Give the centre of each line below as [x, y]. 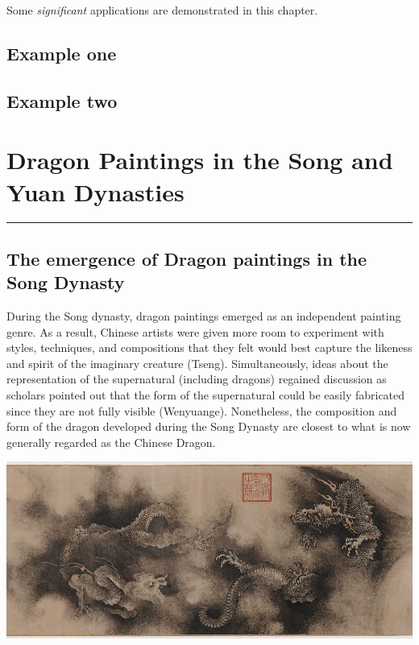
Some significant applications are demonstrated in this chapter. [162, 10]
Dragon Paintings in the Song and [200, 160]
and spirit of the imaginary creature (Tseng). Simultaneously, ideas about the [197, 363]
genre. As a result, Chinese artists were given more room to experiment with [195, 331]
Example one [62, 53]
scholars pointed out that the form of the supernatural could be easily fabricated [206, 395]
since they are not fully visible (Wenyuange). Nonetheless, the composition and [202, 410]
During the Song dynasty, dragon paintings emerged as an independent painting [204, 316]
